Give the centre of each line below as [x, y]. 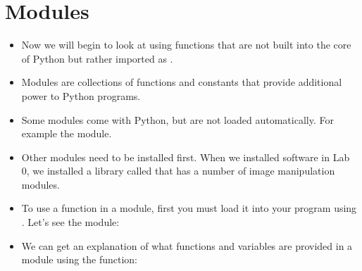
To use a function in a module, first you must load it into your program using [189, 208]
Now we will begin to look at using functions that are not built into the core [186, 45]
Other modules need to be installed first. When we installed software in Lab [186, 157]
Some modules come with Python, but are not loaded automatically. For [177, 119]
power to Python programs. [81, 95]
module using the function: [80, 259]
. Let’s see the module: [70, 222]
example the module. [67, 133]
